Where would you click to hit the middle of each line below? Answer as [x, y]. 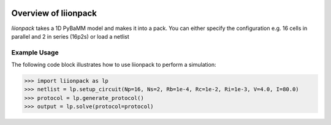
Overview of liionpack [54, 13]
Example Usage [35, 52]
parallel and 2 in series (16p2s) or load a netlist [70, 36]
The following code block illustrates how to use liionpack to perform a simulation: [114, 65]
